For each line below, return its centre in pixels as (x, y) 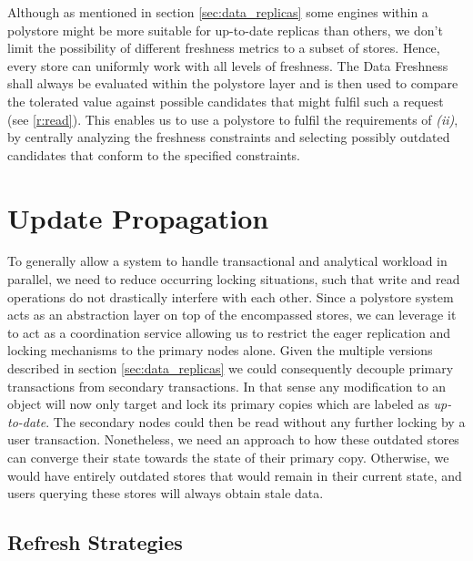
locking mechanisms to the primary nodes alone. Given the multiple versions (220, 350)
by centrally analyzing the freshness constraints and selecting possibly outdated (229, 137)
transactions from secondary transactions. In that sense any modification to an (227, 386)
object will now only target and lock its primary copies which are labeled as (218, 404)
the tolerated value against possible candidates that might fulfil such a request (226, 101)
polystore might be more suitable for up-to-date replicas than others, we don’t (225, 30)
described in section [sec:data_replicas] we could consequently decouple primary (231, 368)
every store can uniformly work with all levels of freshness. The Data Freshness (228, 65)
